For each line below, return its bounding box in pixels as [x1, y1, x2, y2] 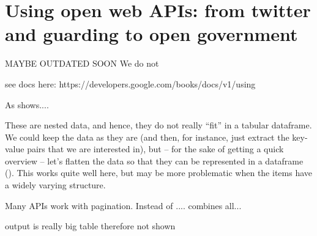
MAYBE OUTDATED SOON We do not [5, 57, 159, 70]
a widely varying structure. [5, 179, 106, 191]
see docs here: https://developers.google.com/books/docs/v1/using [5, 77, 256, 90]
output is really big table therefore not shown [5, 219, 176, 232]
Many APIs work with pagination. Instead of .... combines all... [5, 199, 242, 212]
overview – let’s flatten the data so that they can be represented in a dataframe [5, 154, 304, 167]
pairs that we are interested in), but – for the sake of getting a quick [27, 142, 284, 155]
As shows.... [5, 98, 49, 111]
